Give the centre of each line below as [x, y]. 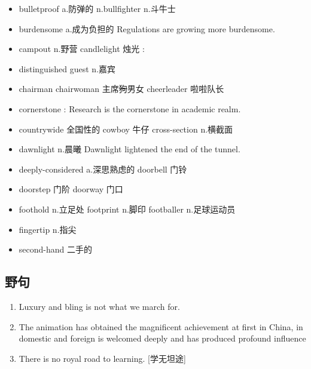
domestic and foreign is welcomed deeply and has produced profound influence [162, 338]
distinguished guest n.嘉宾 [67, 68]
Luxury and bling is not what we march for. [99, 306]
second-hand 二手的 [55, 249]
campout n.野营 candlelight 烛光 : [82, 49]
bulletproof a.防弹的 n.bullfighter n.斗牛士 [97, 8]
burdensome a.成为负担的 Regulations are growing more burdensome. [147, 28]
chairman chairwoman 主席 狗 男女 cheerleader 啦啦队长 [121, 89]
